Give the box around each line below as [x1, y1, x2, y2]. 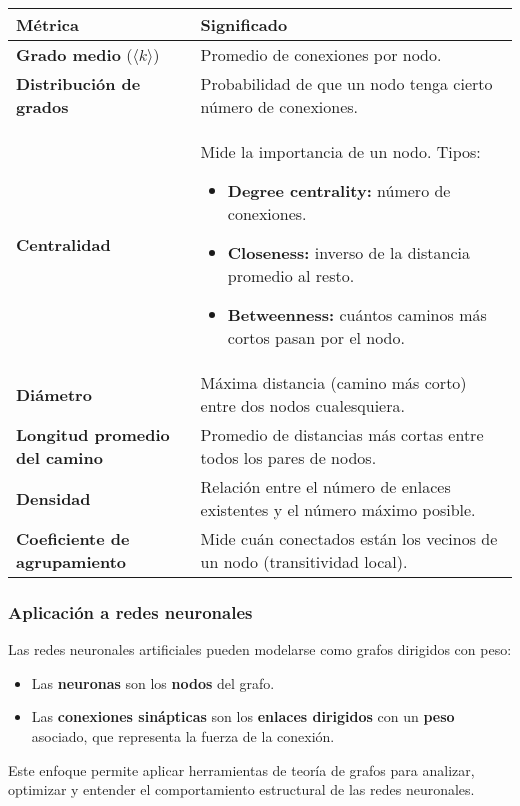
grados [16, 95, 69, 118]
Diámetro [16, 382, 92, 406]
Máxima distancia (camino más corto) [200, 371, 467, 394]
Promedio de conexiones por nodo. [200, 43, 442, 66]
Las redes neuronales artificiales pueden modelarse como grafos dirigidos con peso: [8, 639, 512, 660]
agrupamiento [16, 550, 127, 573]
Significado [200, 13, 288, 36]
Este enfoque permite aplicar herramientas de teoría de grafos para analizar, [8, 759, 475, 780]
